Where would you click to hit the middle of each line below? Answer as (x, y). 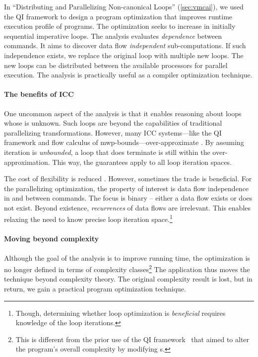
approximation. (27, 162)
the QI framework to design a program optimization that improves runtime (118, 16)
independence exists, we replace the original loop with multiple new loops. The (124, 55)
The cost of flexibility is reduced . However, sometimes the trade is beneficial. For (128, 178)
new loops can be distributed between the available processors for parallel (116, 65)
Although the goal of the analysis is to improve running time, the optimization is (127, 257)
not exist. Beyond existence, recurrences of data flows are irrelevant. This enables (128, 207)
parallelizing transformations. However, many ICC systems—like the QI (113, 132)
